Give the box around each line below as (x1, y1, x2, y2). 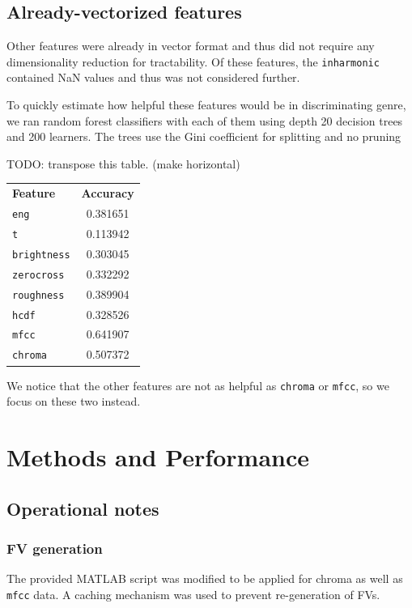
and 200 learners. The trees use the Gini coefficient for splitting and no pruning (6, 128, 401, 145)
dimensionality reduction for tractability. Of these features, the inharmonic (6, 53, 380, 70)
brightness (12, 249, 70, 261)
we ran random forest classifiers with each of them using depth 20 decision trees (6, 112, 403, 129)
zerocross (12, 269, 65, 281)
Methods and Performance (6, 440, 309, 473)
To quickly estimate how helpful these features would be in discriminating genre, (6, 96, 406, 113)
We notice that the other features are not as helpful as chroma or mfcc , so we (6, 376, 389, 393)
